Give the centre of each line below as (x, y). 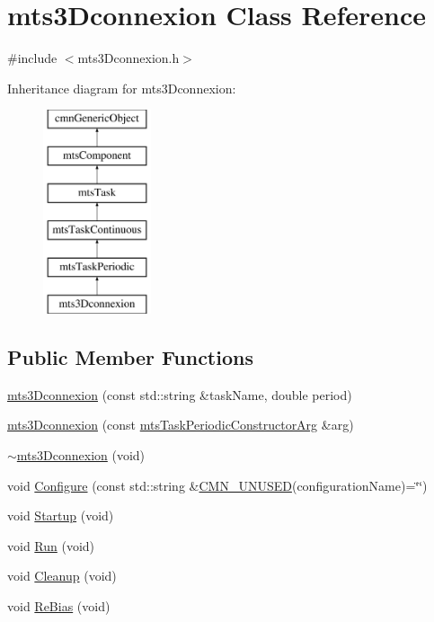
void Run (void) (51, 545)
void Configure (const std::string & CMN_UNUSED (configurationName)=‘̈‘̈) (217, 485)
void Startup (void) (61, 515)
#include (32, 58)
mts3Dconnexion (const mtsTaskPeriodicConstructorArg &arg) (181, 425)
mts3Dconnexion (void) (81, 455)
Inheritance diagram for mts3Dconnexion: (122, 88)
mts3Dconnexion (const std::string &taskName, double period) (180, 394)
